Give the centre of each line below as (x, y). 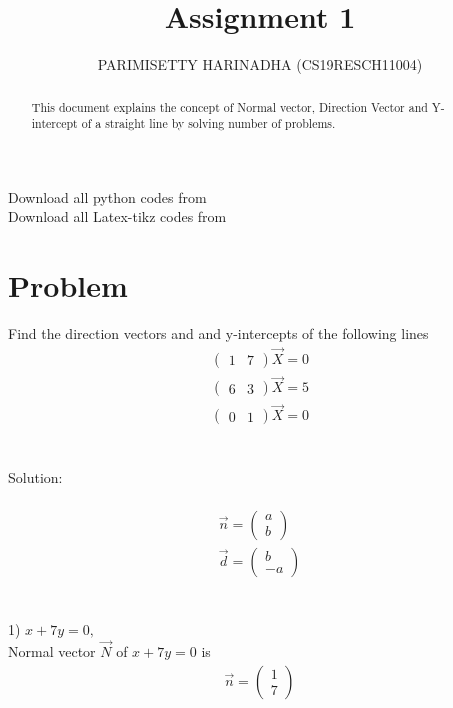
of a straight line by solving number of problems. (208, 123)
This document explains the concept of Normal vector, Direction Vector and (229, 106)
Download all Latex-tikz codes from (117, 216)
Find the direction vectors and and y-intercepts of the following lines (218, 333)
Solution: (35, 476)
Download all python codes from (107, 196)
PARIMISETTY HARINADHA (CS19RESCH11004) (260, 64)
